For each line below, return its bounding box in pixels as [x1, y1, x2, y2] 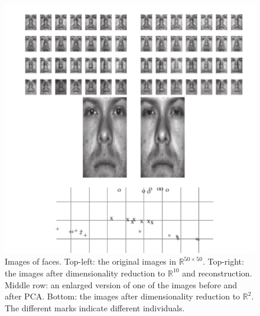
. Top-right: [202, 255, 244, 268]
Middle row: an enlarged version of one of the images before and [5, 278, 238, 291]
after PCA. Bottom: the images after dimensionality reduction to [5, 290, 240, 302]
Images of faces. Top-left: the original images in [5, 255, 176, 268]
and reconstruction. [182, 266, 252, 279]
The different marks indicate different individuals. [5, 301, 185, 314]
